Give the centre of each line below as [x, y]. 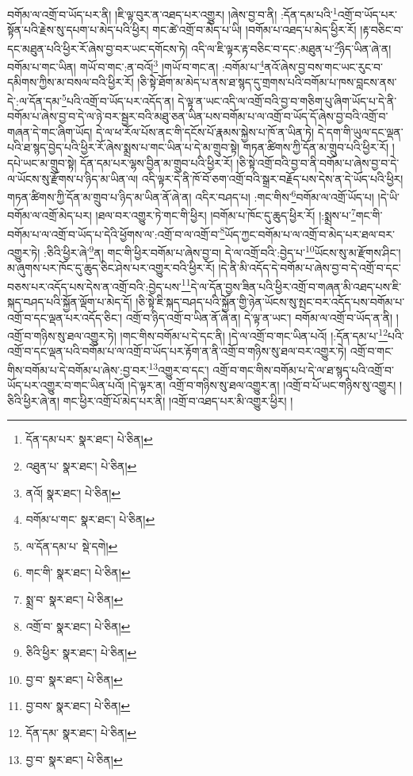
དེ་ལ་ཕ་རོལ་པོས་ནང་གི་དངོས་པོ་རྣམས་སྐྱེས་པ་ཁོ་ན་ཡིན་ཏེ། [205, 131]
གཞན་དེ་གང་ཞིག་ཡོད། [50, 131]
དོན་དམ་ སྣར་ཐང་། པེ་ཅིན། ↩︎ [81, 732]
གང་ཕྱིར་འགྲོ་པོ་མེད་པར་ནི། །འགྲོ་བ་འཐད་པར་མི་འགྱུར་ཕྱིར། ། [178, 400]
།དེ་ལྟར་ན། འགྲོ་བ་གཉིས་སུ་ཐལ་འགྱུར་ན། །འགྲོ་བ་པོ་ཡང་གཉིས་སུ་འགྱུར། [262, 385]
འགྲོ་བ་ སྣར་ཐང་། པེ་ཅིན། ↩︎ [78, 626]
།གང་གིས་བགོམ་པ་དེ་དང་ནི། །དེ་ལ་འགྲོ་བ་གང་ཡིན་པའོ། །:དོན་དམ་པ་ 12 [254, 334]
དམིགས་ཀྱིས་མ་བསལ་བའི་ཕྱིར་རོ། [71, 82]
